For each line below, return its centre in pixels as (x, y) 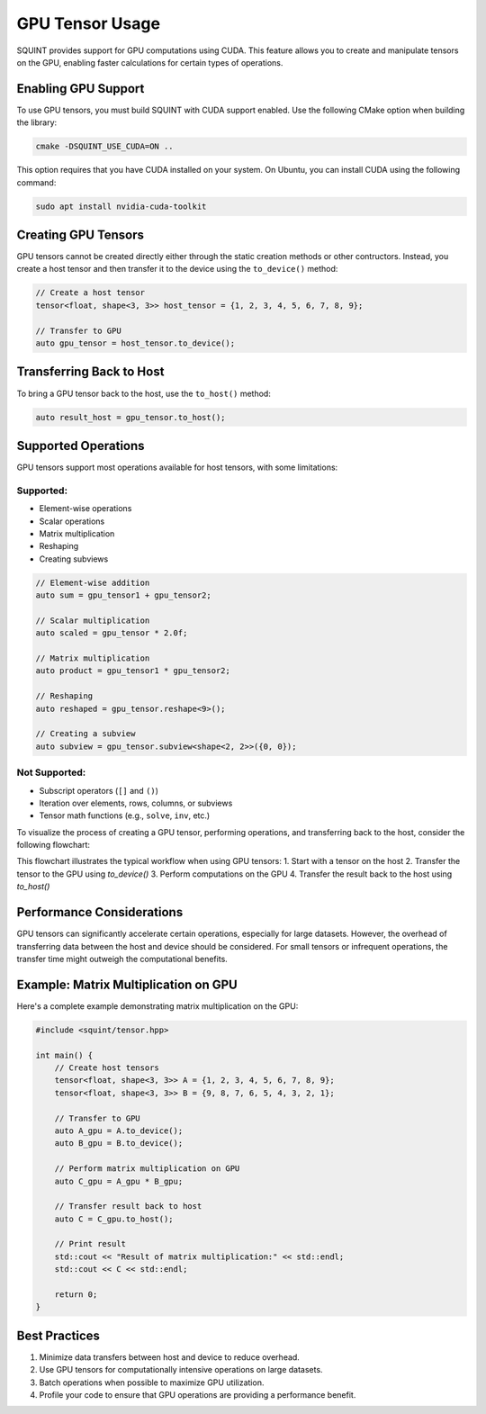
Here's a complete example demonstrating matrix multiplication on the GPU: (157, 1006)
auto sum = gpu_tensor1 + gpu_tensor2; (123, 595)
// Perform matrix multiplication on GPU (147, 1169)
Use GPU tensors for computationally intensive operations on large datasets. (181, 1370)
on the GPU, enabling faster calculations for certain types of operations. (150, 62)
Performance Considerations (100, 912)
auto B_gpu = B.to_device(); (119, 1144)
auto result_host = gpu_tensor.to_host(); (130, 417)
